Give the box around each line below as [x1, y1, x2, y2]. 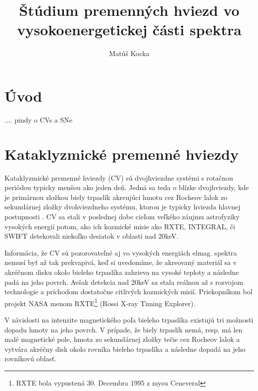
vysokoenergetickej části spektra [17, 19, 242, 40]
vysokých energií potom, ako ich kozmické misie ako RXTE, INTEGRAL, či [4, 221, 235, 231]
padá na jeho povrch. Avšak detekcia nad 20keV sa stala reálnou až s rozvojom [4, 276, 243, 287]
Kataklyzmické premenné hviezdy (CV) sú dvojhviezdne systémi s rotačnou [4, 172, 233, 183]
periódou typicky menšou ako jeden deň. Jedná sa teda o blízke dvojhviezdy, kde [4, 182, 249, 193]
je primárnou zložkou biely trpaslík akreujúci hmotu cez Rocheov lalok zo [4, 192, 227, 202]
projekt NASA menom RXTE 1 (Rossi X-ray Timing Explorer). [4, 296, 196, 308]
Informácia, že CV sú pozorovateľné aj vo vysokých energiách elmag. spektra [4, 247, 237, 258]
